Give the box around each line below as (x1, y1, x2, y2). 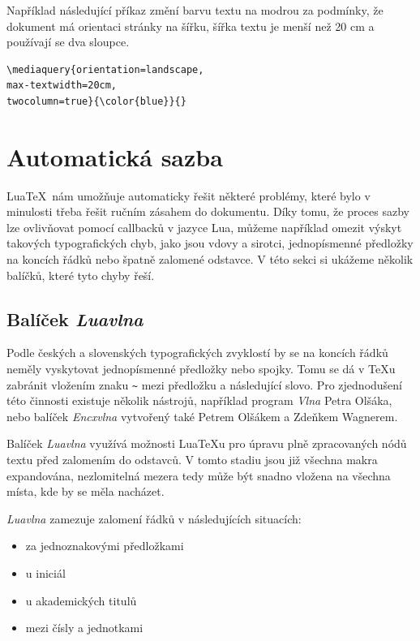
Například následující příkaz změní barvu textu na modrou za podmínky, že (6, 2, 384, 18)
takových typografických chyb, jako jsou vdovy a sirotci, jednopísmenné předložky (6, 234, 414, 252)
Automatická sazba (6, 140, 223, 173)
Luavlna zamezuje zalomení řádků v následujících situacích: (6, 510, 302, 527)
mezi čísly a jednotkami (25, 619, 144, 636)
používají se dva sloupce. (6, 33, 130, 50)
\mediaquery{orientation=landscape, (6, 63, 204, 75)
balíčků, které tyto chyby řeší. (6, 266, 155, 283)
